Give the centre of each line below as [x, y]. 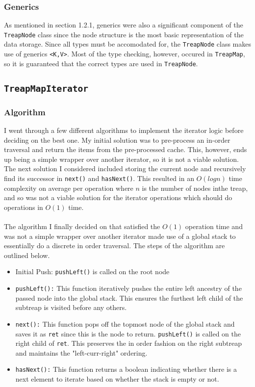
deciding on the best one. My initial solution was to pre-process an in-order [117, 140]
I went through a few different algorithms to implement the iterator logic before [124, 130]
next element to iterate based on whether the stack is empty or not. [117, 379]
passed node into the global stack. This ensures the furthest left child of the [129, 297]
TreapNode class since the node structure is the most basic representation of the [124, 34]
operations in [24, 207]
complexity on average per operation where [69, 188]
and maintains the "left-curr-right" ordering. [81, 352]
